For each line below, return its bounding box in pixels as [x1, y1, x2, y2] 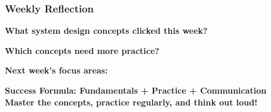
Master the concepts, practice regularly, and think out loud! [5, 95, 258, 108]
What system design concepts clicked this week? [5, 24, 208, 37]
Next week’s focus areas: [5, 64, 108, 76]
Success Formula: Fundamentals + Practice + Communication [5, 84, 267, 96]
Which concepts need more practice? [5, 44, 159, 56]
